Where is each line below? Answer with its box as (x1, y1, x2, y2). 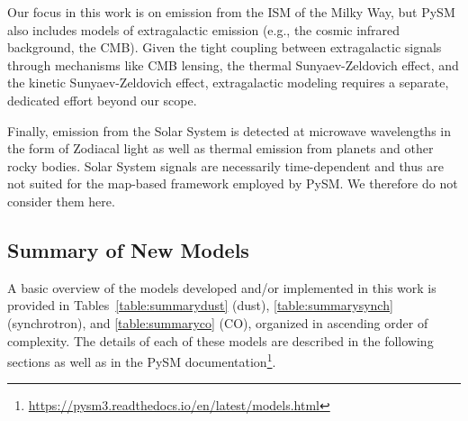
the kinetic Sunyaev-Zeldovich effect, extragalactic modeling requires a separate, (7, 73, 449, 92)
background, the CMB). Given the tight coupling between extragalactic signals (7, 38, 442, 57)
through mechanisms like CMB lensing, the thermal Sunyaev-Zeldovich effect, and (7, 55, 459, 74)
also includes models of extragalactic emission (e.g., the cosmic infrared (7, 20, 400, 39)
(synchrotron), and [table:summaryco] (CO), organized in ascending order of (7, 313, 428, 332)
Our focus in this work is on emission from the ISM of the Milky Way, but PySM (7, 3, 455, 21)
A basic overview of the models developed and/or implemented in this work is (7, 278, 436, 297)
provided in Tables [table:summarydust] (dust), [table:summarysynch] (7, 296, 393, 315)
